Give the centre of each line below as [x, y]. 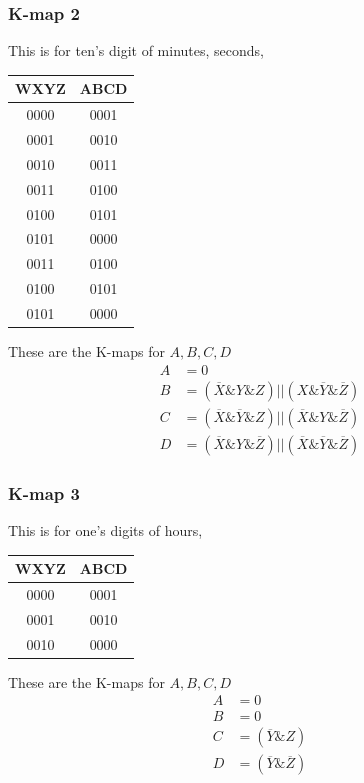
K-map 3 [44, 492]
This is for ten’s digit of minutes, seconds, [136, 50]
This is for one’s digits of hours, [105, 529]
